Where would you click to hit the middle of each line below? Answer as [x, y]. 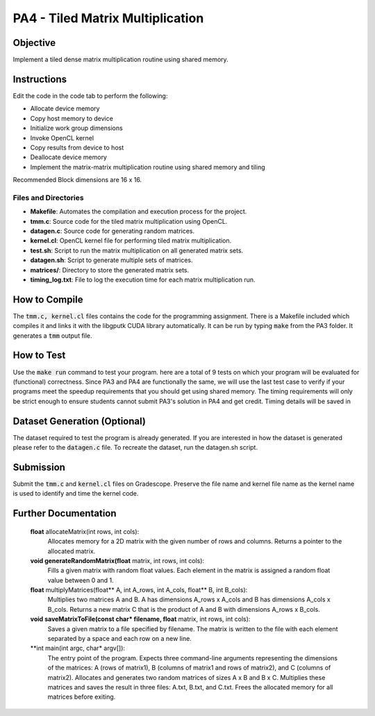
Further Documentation [65, 513]
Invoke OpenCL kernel [62, 138]
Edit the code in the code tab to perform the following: [90, 96]
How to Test [39, 356]
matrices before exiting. [82, 697]
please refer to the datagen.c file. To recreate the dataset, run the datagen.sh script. [135, 448]
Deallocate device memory [69, 157]
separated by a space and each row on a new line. [120, 639]
